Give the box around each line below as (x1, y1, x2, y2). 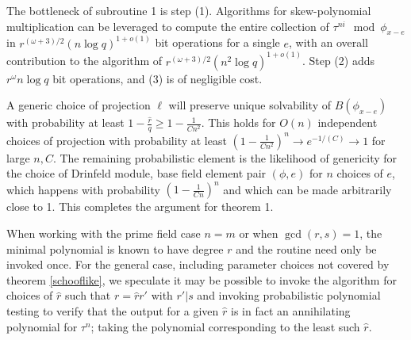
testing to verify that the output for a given (6, 303, 219, 319)
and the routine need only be (236, 240, 377, 257)
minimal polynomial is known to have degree (6, 240, 224, 257)
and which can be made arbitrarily (223, 181, 392, 197)
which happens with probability (6, 181, 160, 197)
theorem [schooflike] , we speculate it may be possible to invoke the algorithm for (6, 271, 397, 288)
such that (65, 287, 111, 304)
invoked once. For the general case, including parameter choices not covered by (6, 256, 390, 273)
